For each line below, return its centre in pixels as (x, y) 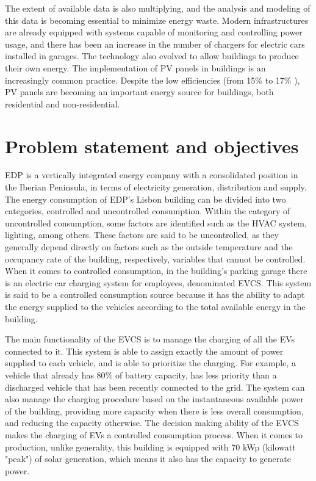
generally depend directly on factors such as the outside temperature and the (149, 247)
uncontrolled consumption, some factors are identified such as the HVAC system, (156, 222)
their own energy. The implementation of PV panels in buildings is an (135, 67)
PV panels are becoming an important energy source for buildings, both (139, 92)
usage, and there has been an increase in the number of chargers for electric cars (155, 44)
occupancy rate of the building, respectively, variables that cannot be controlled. (155, 259)
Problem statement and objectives (152, 146)
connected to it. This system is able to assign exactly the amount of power (144, 351)
